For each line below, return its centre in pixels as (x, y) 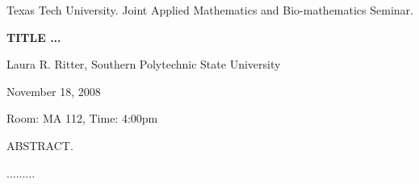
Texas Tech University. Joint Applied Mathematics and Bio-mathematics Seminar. (210, 10)
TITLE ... (34, 37)
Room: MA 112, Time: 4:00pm (82, 118)
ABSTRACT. (40, 145)
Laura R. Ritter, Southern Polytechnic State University (144, 64)
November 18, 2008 (54, 91)
